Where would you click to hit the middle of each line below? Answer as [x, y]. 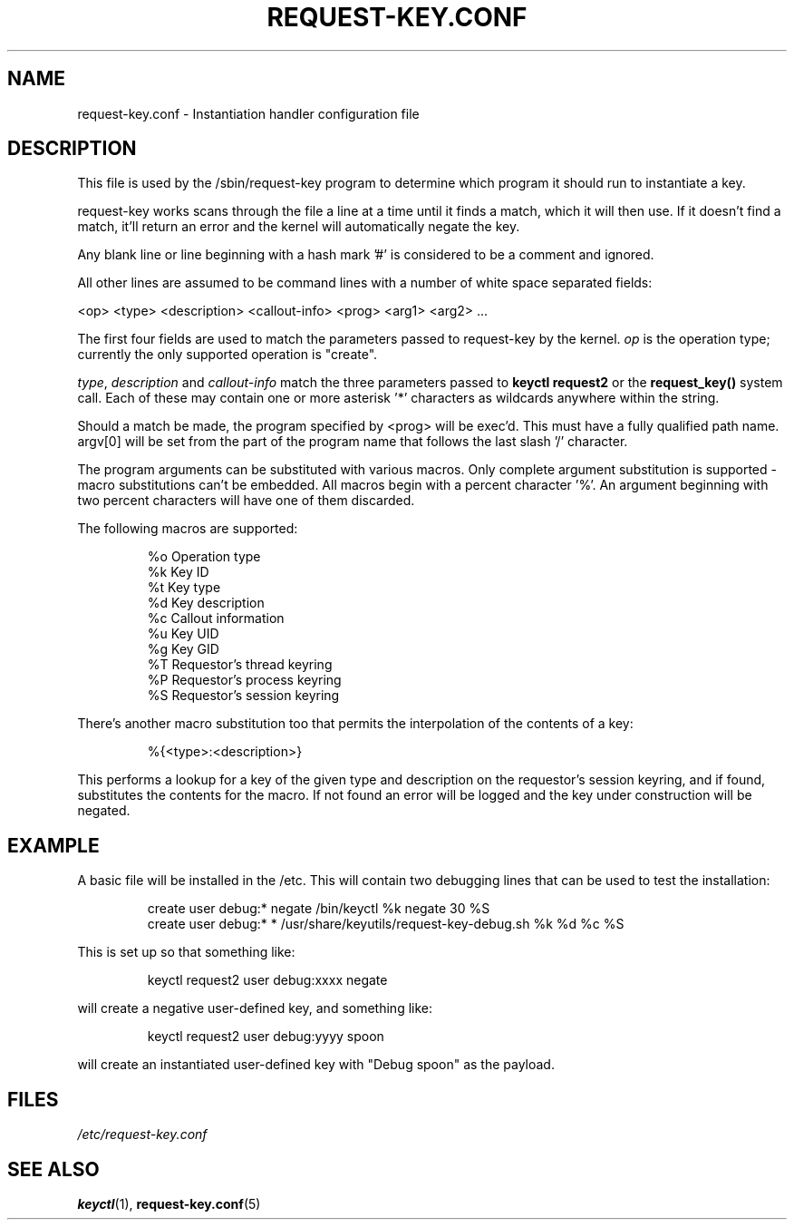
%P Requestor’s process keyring [244, 680]
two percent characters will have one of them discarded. [246, 501]
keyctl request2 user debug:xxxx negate [267, 980]
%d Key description [206, 603]
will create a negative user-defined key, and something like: [255, 1008]
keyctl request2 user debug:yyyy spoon [266, 1037]
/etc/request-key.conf [142, 1134]
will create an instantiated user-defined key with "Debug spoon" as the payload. [316, 1065]
